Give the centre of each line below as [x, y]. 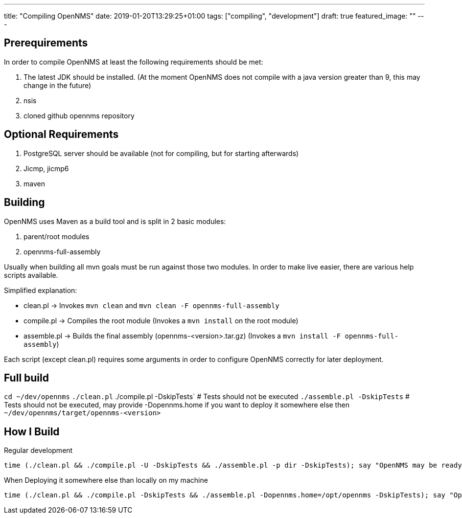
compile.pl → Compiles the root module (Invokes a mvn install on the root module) [161, 320]
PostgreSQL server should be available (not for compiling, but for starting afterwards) [161, 153]
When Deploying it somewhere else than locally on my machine [106, 480]
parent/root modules [57, 236]
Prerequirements [46, 43]
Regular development [38, 450]
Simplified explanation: [41, 290]
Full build [26, 378]
